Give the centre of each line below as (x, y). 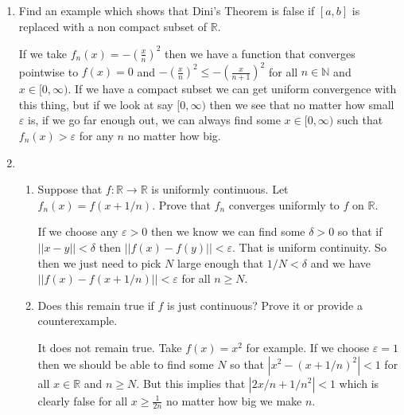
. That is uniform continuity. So (309, 247)
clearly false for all (83, 400)
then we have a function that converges (260, 53)
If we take (43, 53)
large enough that (221, 262)
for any (96, 135)
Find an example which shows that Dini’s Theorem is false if (167, 10)
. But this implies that (191, 383)
